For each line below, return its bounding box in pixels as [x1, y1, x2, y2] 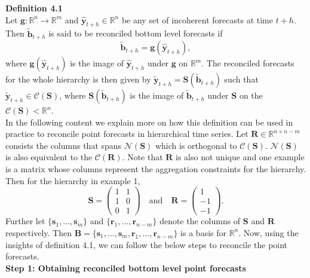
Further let [5, 215, 45, 227]
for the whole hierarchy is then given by [5, 73, 151, 85]
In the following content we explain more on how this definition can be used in [5, 115, 293, 128]
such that [224, 73, 259, 85]
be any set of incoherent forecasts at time [121, 13, 273, 26]
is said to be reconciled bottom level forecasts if [48, 27, 223, 39]
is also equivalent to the [5, 151, 93, 163]
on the [239, 89, 263, 102]
